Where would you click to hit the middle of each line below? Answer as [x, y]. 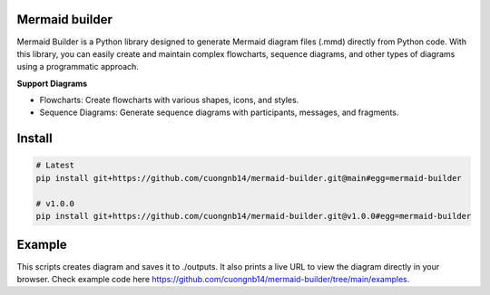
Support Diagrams [52, 83]
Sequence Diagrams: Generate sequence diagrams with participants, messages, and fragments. [219, 112]
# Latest [55, 166]
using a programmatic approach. [78, 67]
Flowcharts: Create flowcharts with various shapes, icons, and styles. [169, 100]
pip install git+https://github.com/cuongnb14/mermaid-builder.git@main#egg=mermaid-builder [249, 178]
